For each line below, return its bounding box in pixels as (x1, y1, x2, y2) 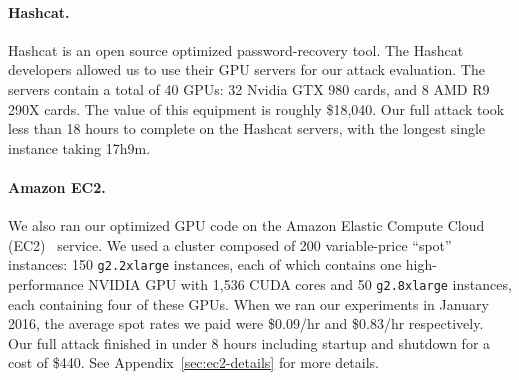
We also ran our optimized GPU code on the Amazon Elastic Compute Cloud (8, 215, 485, 236)
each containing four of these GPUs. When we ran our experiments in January (8, 293, 489, 314)
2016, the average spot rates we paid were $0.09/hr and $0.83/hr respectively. (8, 313, 484, 334)
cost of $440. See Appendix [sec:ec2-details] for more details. (8, 352, 379, 373)
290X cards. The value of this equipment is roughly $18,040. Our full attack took (8, 98, 505, 119)
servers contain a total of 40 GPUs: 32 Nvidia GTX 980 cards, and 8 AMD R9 (8, 78, 490, 99)
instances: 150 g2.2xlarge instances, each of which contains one (8, 254, 402, 275)
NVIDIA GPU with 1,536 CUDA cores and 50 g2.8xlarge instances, (88, 274, 512, 294)
